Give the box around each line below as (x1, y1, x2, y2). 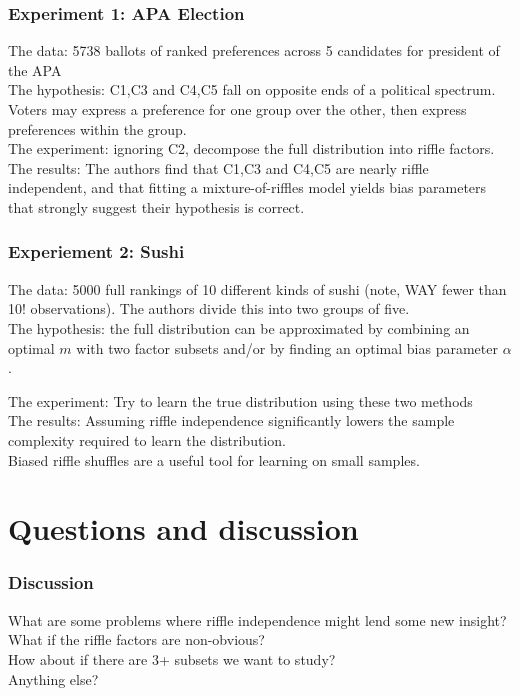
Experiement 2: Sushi (8, 239, 185, 264)
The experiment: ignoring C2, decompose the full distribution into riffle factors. (8, 138, 495, 159)
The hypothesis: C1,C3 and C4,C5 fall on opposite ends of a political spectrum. (8, 79, 496, 100)
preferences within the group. (8, 118, 187, 139)
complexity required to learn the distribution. (8, 429, 286, 450)
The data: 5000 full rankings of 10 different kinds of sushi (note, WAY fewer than (8, 278, 507, 299)
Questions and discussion (8, 508, 359, 549)
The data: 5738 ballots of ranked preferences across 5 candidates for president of (8, 40, 500, 61)
